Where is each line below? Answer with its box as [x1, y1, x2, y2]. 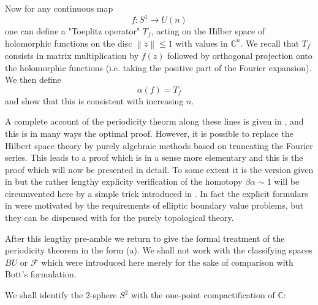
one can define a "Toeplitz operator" [5, 25, 140, 37]
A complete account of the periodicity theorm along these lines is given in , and [5, 115, 304, 128]
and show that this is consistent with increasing [5, 94, 184, 107]
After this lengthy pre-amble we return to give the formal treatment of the [5, 231, 285, 244]
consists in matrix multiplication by [5, 48, 139, 61]
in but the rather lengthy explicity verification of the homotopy [5, 175, 243, 188]
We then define [5, 73, 61, 86]
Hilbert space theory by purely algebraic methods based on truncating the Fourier [5, 139, 313, 152]
